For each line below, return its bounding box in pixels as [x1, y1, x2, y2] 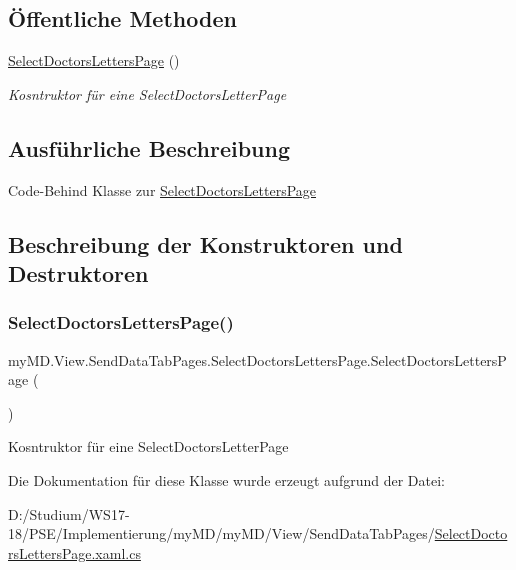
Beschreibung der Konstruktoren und [8, 228, 403, 259]
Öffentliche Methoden [8, 3, 237, 34]
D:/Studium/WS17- [8, 503, 130, 524]
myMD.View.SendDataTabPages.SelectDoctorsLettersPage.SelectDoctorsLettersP [8, 349, 507, 370]
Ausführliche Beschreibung [8, 132, 290, 163]
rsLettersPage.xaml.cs [8, 542, 141, 563]
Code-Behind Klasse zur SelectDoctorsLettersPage [8, 179, 317, 200]
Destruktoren [8, 257, 149, 288]
